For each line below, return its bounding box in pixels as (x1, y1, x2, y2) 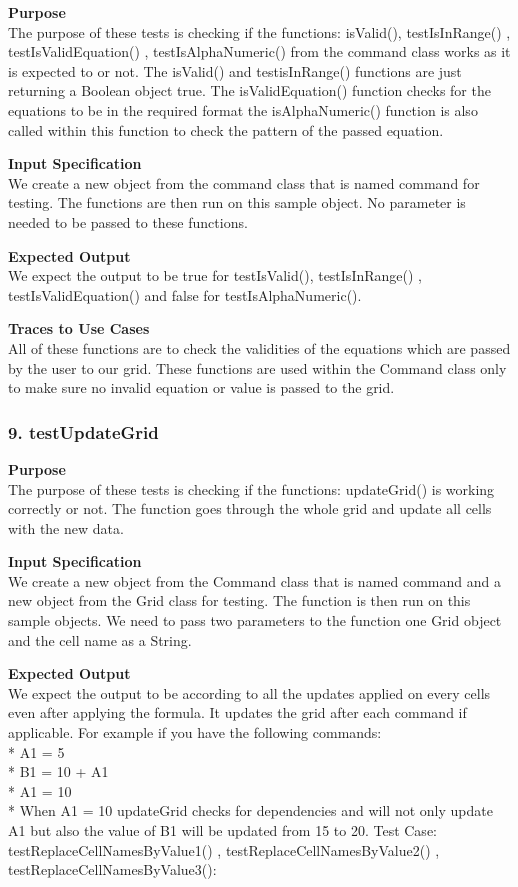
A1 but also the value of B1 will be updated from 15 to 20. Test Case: (8, 820, 437, 840)
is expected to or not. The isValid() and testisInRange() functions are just (8, 60, 462, 81)
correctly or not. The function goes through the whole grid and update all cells (8, 498, 492, 519)
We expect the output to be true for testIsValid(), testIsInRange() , (8, 265, 422, 286)
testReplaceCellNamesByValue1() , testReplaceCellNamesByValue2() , (8, 839, 440, 860)
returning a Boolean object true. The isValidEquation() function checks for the (8, 80, 491, 101)
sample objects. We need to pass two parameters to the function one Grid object (8, 610, 502, 631)
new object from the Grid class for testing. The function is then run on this (8, 590, 471, 611)
